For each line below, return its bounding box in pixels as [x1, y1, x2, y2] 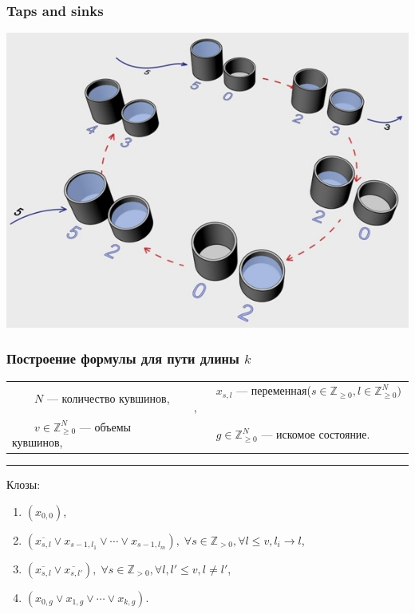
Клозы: [6, 476, 41, 493]
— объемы [79, 418, 131, 435]
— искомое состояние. [261, 426, 370, 443]
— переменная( [236, 382, 311, 399]
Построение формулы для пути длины [6, 348, 239, 368]
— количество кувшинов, [46, 390, 170, 407]
